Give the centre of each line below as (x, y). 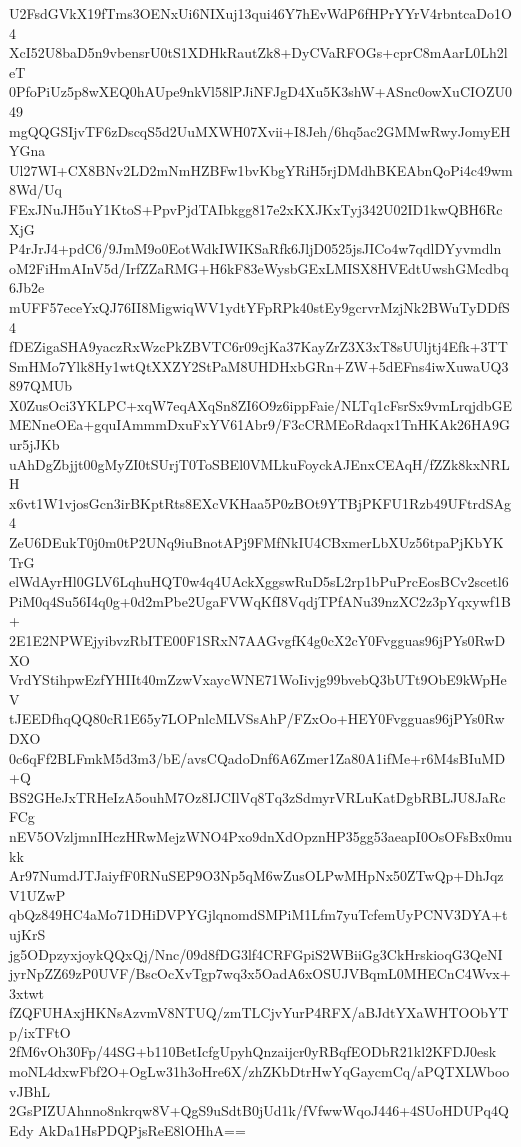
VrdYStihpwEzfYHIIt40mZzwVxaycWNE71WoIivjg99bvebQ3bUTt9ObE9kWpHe (258, 679)
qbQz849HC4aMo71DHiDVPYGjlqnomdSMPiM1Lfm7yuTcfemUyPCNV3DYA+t (258, 914)
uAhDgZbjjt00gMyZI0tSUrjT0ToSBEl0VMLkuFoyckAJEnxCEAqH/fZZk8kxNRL (259, 463)
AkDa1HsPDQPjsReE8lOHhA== (142, 1129)
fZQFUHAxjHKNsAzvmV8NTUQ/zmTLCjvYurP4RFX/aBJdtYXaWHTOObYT (259, 1012)
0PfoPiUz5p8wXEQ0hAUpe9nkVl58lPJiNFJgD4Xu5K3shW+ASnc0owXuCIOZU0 (261, 91)
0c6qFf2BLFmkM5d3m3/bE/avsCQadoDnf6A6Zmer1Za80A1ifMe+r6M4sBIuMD (257, 757)
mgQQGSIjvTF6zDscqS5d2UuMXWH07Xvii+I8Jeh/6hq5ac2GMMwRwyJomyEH (260, 130)
